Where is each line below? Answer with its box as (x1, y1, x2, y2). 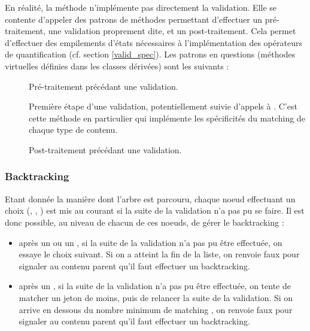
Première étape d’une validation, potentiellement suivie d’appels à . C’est (29, 100, 297, 113)
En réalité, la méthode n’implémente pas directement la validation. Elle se (5, 1, 277, 13)
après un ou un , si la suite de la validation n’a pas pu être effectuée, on (19, 236, 282, 248)
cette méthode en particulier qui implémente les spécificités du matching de (29, 111, 305, 124)
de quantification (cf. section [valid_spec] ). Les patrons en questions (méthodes (5, 48, 296, 60)
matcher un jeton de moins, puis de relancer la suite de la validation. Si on (19, 291, 293, 303)
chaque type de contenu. (29, 123, 118, 136)
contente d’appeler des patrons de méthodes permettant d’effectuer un (5, 13, 263, 25)
